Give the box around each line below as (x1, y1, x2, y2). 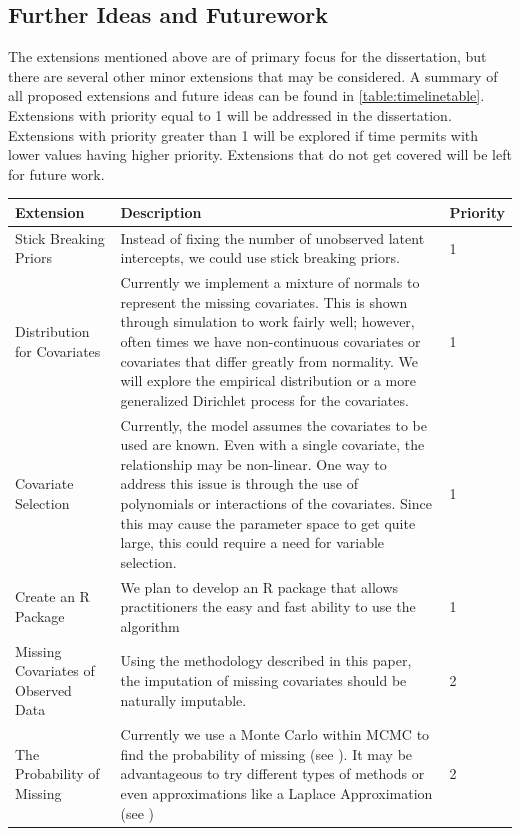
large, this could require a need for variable (120, 532, 385, 553)
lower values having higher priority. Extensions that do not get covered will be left (8, 144, 512, 165)
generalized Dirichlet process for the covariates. (120, 389, 409, 410)
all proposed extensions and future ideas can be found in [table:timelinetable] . (8, 85, 485, 106)
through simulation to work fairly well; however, (120, 311, 415, 332)
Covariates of (15, 660, 95, 681)
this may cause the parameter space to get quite (120, 512, 416, 533)
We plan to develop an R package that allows (120, 576, 399, 597)
